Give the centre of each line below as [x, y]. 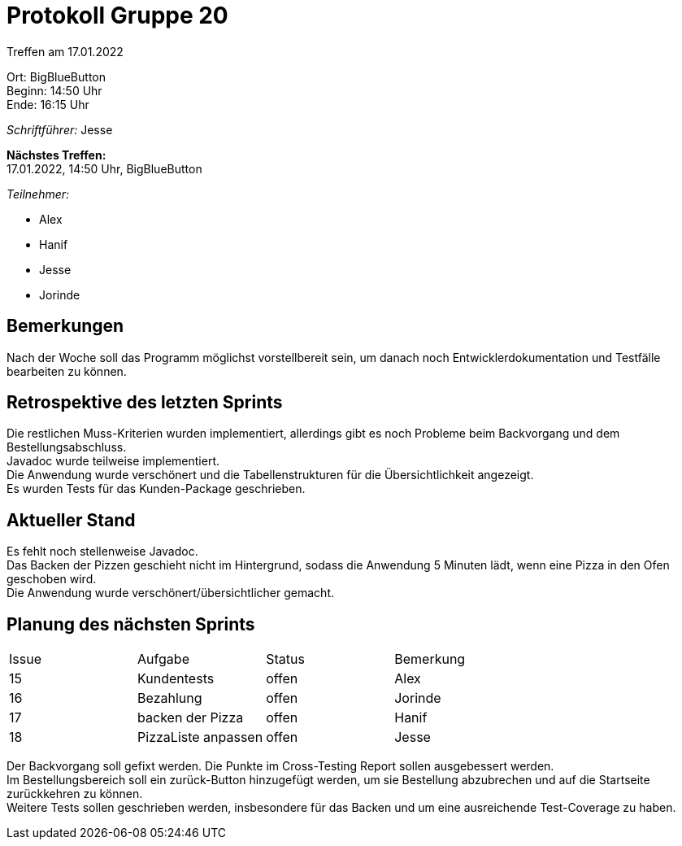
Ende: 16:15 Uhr [48, 104]
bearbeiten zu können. [67, 371]
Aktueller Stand [71, 520]
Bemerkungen [65, 326]
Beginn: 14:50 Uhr [54, 90]
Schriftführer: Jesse [60, 129]
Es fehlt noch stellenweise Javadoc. [102, 552]
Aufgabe [163, 659]
